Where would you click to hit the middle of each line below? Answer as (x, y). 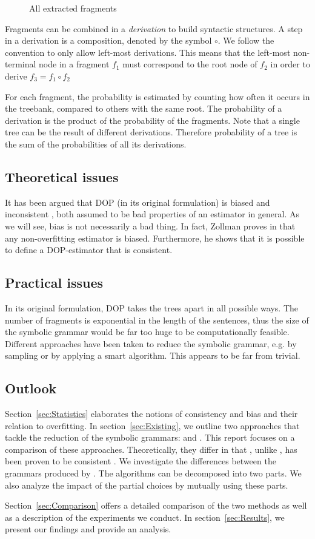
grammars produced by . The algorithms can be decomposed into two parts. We (153, 473)
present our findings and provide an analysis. (88, 529)
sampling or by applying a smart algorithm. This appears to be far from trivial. (153, 355)
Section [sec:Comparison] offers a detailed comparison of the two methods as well (156, 505)
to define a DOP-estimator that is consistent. (89, 250)
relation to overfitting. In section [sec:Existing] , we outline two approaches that (152, 425)
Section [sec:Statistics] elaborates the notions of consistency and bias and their (151, 414)
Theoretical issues (62, 176)
